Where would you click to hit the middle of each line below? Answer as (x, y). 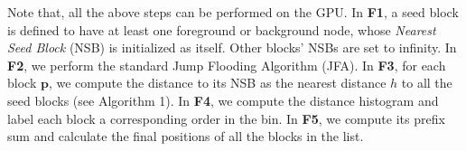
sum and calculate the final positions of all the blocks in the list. (186, 136)
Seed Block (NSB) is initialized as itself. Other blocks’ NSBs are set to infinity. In (232, 47)
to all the (427, 83)
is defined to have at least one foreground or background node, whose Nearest (222, 29)
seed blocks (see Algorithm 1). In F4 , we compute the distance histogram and (223, 100)
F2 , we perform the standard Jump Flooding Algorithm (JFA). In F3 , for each (227, 65)
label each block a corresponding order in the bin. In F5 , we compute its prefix (226, 118)
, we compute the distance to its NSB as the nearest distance (217, 83)
